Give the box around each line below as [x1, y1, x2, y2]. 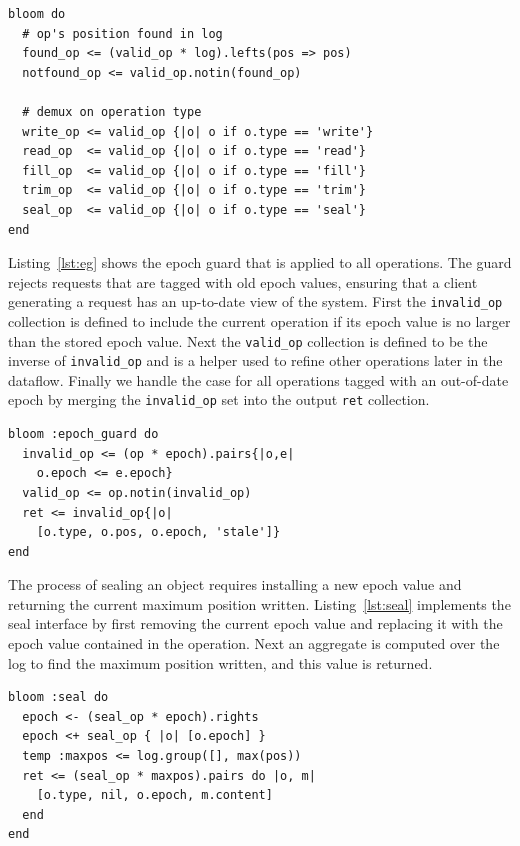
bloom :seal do [8, 690, 109, 705]
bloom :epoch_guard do [8, 427, 159, 442]
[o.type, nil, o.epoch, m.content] [36, 788, 273, 803]
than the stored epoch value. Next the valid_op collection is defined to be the [8, 330, 488, 351]
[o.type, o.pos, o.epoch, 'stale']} [36, 525, 281, 540]
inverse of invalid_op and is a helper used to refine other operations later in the [8, 350, 503, 371]
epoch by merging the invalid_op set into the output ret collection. [8, 389, 430, 410]
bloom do [8, 7, 66, 21]
